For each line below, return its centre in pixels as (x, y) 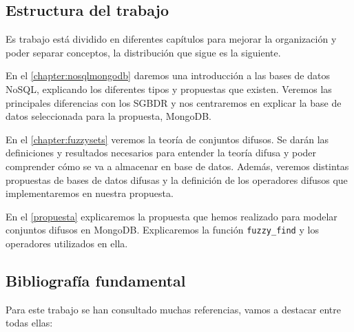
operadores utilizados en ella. (67, 243)
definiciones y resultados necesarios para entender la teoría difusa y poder (161, 153)
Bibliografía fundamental (96, 280)
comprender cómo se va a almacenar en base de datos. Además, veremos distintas (177, 166)
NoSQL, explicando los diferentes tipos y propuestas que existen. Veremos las (169, 89)
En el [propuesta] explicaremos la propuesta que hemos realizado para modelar (171, 216)
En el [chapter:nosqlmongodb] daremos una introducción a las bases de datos (168, 75)
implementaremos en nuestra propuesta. (90, 193)
